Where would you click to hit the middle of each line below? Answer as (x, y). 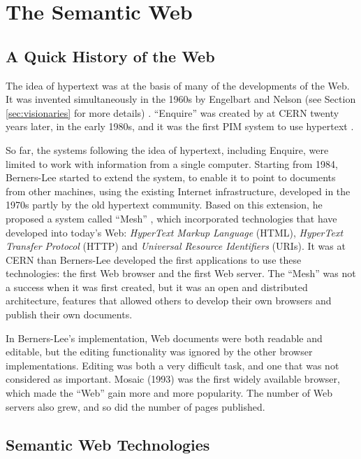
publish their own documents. (69, 315)
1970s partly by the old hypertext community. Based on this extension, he (164, 205)
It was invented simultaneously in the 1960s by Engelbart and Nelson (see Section (181, 99)
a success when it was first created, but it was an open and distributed (157, 287)
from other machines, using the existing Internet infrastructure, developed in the (178, 191)
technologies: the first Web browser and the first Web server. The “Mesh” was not (181, 273)
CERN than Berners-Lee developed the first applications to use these (154, 259)
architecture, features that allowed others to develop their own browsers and (169, 301)
